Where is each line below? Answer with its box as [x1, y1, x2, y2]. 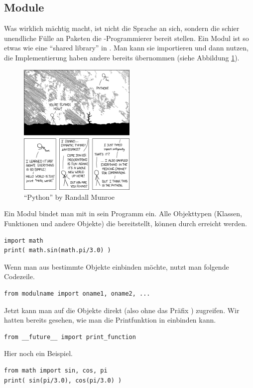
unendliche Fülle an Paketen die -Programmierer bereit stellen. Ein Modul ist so [4, 32, 249, 43]
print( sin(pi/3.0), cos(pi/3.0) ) [4, 377, 122, 384]
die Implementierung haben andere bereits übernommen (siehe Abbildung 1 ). [4, 52, 240, 62]
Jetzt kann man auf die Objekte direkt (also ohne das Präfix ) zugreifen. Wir [4, 305, 240, 315]
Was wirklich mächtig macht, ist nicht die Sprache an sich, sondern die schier [4, 23, 240, 33]
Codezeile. [4, 271, 35, 282]
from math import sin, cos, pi [4, 367, 108, 374]
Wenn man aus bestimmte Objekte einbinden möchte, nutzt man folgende [4, 261, 229, 272]
